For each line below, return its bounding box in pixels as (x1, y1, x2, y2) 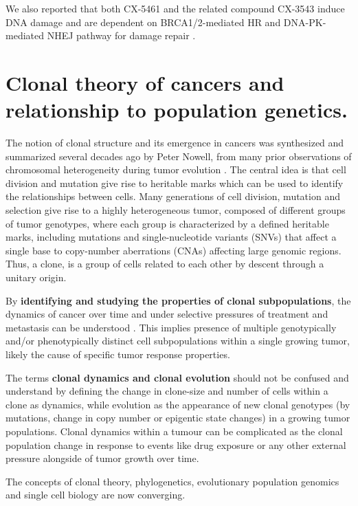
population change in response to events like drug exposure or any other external (5, 437, 346, 452)
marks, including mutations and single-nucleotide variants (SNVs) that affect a (5, 230, 337, 244)
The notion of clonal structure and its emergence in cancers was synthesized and (5, 135, 344, 150)
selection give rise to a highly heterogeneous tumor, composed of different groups (5, 203, 346, 217)
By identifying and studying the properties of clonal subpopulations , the (5, 293, 351, 307)
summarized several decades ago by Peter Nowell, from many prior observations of (5, 148, 352, 163)
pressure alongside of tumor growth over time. (5, 451, 199, 465)
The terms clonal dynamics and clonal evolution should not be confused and (5, 370, 349, 384)
